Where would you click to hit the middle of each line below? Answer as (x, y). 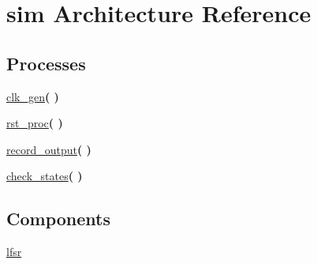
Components (58, 219)
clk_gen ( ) (33, 96)
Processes (46, 63)
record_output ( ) (49, 149)
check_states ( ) (45, 176)
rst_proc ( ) (35, 123)
